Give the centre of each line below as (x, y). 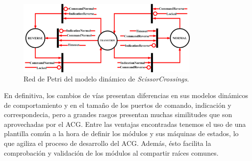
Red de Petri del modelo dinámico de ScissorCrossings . (106, 79)
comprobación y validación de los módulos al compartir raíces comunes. (111, 152)
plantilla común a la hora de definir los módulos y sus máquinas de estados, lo (121, 133)
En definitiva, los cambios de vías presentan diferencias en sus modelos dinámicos (126, 95)
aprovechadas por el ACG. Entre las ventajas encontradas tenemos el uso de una (125, 124)
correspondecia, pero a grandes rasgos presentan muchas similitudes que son (118, 114)
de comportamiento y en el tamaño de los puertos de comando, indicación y (118, 105)
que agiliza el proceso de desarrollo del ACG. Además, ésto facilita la (108, 143)
